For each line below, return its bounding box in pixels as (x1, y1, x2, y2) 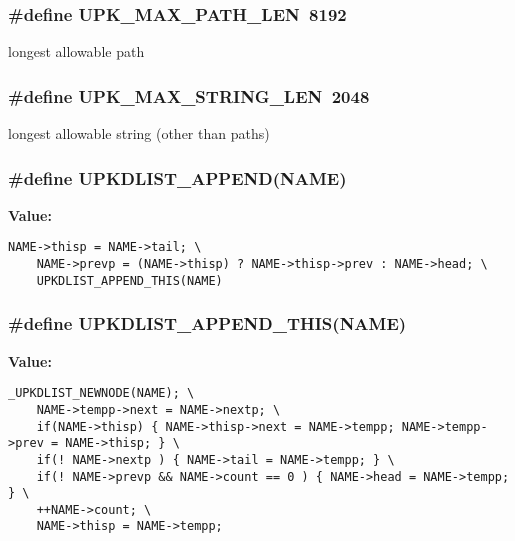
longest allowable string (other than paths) (8, 123, 270, 144)
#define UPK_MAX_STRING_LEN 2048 (8, 83, 370, 108)
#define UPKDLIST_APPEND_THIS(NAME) (8, 311, 407, 336)
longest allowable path (8, 41, 145, 62)
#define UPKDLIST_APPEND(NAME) (8, 165, 347, 190)
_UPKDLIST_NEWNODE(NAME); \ (8, 386, 195, 401)
